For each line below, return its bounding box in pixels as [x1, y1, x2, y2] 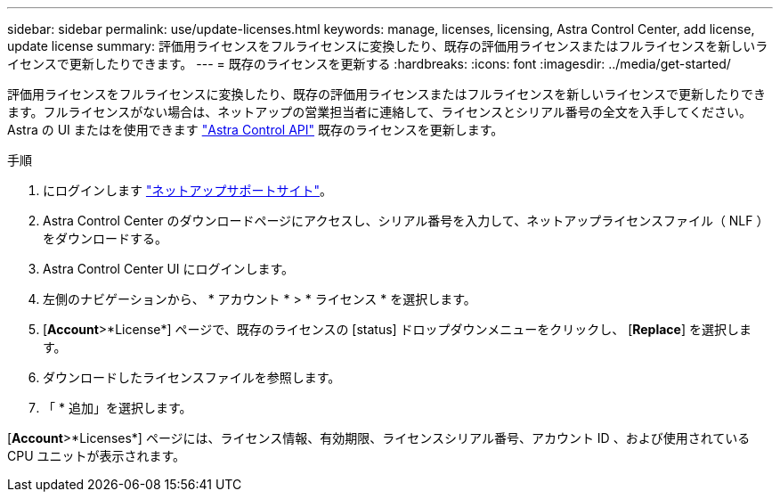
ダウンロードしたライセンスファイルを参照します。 [43, 370, 341, 385]
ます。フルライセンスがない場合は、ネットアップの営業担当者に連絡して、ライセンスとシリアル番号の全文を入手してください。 [7, 104, 752, 119]
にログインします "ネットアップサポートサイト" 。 [43, 183, 332, 198]
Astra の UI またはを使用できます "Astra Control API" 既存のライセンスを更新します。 [7, 122, 504, 137]
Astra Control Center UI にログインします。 [43, 261, 295, 276]
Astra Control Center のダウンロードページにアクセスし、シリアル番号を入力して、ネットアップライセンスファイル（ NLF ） [43, 213, 769, 228]
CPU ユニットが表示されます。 [7, 448, 186, 463]
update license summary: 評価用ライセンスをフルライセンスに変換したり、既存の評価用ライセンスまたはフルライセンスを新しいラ [7, 38, 768, 53]
